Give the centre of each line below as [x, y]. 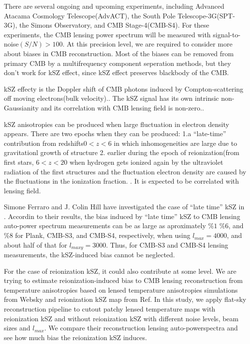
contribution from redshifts [44, 143]
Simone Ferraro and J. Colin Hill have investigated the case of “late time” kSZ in [124, 207]
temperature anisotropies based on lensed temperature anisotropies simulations [121, 289]
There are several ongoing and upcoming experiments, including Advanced [114, 6]
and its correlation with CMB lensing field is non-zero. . [122, 107]
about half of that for [36, 244]
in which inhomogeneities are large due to [176, 143]
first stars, [19, 162]
